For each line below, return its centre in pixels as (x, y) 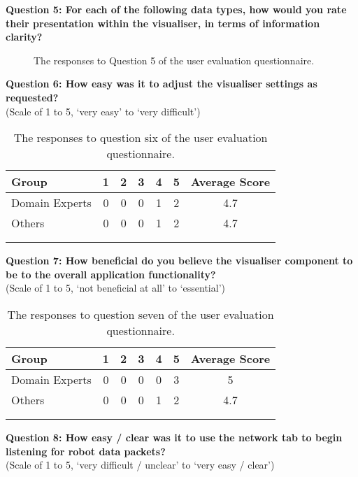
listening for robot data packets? (86, 451)
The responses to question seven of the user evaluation (141, 314)
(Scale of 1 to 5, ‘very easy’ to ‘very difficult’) (103, 111)
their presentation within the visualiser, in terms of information (163, 23)
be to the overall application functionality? (111, 274)
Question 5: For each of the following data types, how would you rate (176, 9)
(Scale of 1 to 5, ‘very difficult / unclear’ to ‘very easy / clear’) (140, 465)
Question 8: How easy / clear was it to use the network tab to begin (174, 437)
